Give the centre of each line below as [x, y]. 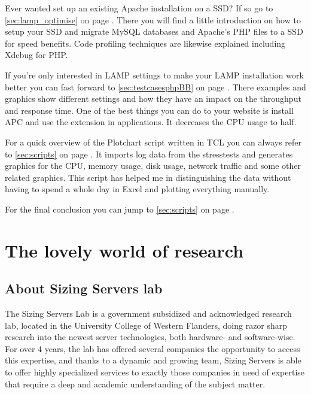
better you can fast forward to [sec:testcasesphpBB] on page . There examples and [155, 87]
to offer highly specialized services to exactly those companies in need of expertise [155, 372]
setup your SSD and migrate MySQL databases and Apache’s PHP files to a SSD [154, 31]
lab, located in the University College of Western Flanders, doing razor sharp [146, 325]
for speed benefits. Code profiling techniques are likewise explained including [145, 43]
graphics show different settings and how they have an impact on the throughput [153, 99]
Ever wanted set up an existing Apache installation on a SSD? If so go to [139, 8]
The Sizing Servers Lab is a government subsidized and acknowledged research [148, 313]
